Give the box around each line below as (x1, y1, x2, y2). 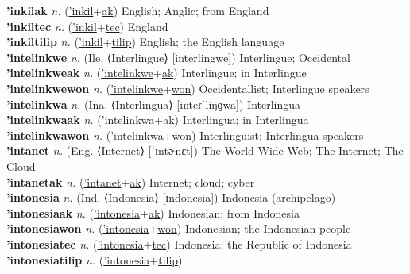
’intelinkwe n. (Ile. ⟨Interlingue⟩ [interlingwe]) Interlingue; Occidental (6, 48, 350, 65)
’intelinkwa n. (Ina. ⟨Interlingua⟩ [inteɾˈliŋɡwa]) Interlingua (6, 95, 301, 112)
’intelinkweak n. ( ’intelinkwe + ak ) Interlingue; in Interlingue (6, 64, 307, 81)
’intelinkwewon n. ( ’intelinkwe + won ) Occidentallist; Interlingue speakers (6, 79, 369, 96)
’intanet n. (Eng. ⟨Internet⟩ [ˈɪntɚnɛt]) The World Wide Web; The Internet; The (6, 142, 404, 159)
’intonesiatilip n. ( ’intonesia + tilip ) (6, 251, 183, 268)
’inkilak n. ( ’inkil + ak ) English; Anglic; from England (6, 2, 269, 18)
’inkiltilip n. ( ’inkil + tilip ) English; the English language (6, 33, 284, 50)
